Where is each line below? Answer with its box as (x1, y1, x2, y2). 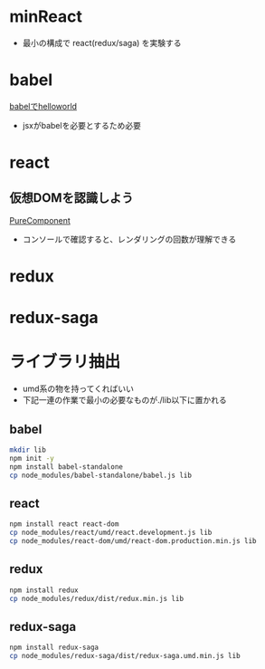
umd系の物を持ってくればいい (22, 383, 134, 395)
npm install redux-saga (9, 643, 99, 653)
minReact (9, 6, 83, 27)
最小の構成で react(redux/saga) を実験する (22, 37, 183, 48)
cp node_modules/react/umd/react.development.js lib (9, 528, 213, 538)
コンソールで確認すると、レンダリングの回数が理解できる (22, 234, 237, 244)
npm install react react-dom (9, 520, 119, 529)
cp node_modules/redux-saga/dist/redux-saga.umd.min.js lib (9, 652, 241, 661)
